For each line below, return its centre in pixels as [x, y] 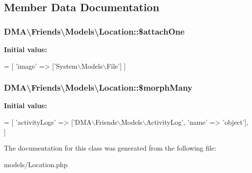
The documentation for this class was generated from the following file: [110, 148]
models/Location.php [36, 164]
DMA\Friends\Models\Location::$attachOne [94, 31]
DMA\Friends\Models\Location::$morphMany [98, 87]
